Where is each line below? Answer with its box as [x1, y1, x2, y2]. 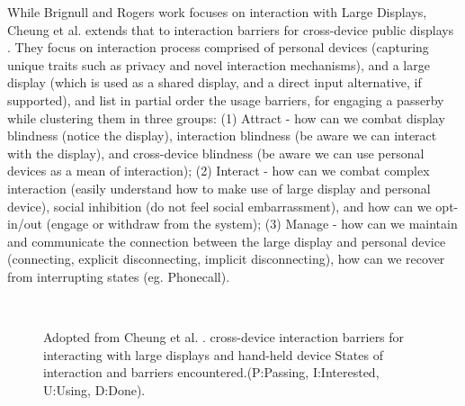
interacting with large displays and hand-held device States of [43, 345, 383, 364]
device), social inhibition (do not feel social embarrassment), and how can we [7, 196, 432, 215]
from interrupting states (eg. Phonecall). [7, 266, 230, 285]
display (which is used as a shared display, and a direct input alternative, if [7, 73, 422, 92]
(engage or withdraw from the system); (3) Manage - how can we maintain [46, 214, 458, 233]
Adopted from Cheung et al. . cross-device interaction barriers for [43, 328, 405, 347]
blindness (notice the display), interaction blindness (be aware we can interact [7, 126, 437, 145]
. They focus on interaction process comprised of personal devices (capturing [7, 38, 429, 57]
